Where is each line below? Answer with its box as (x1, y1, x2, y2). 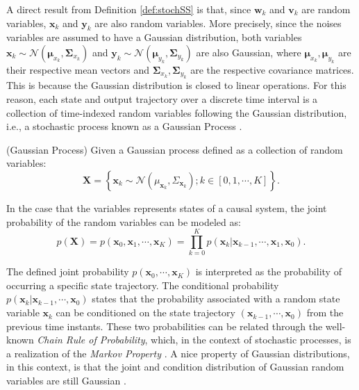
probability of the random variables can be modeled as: (6, 214, 241, 229)
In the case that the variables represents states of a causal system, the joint (6, 200, 327, 215)
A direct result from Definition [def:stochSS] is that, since (6, 2, 251, 16)
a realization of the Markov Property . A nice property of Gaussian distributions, (6, 346, 350, 360)
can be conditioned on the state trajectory (56, 305, 235, 320)
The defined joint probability (6, 264, 129, 279)
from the (306, 305, 344, 320)
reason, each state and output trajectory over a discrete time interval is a (6, 91, 318, 106)
